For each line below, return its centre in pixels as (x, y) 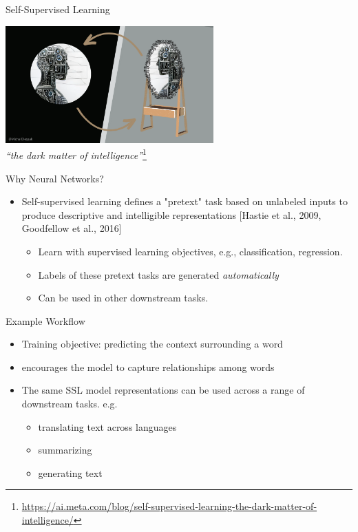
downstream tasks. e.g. (70, 404)
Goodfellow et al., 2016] (72, 228)
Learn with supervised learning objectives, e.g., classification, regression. (190, 251)
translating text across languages (107, 426)
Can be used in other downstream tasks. (123, 298)
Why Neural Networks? (55, 178)
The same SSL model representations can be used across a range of (163, 390)
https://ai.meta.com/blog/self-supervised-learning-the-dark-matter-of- (169, 506)
